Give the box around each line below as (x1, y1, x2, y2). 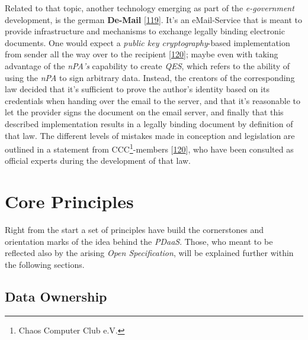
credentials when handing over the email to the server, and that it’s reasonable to (5, 94, 301, 106)
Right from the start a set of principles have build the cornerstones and (5, 224, 264, 236)
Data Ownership (5, 287, 107, 305)
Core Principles (5, 189, 134, 213)
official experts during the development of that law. (5, 154, 191, 167)
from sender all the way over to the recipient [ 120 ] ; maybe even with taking (5, 48, 278, 60)
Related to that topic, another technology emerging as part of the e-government (5, 2, 294, 14)
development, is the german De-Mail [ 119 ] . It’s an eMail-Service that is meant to (5, 13, 302, 25)
